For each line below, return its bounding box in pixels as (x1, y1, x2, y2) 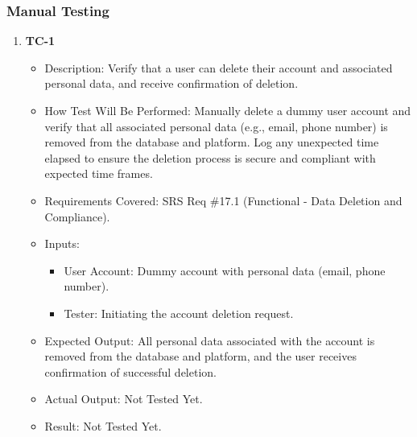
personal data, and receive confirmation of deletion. (44, 75, 299, 92)
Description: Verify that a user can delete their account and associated (44, 59, 393, 76)
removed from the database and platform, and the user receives (44, 348, 357, 365)
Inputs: (44, 235, 80, 252)
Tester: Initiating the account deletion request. (64, 304, 294, 321)
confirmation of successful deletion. (44, 363, 217, 380)
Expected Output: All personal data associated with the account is (44, 332, 375, 348)
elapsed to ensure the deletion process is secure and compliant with (44, 149, 376, 166)
